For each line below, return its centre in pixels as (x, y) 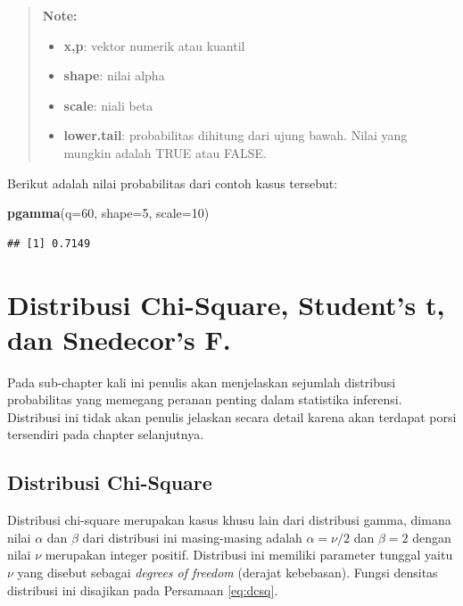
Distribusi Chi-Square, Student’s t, (226, 304)
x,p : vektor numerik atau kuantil (154, 45)
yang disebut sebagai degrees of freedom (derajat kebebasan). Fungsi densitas (227, 573)
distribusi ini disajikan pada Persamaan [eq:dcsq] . (143, 589)
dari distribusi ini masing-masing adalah (192, 537)
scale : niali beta (108, 105)
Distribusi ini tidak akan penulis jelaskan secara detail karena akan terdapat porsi (232, 416)
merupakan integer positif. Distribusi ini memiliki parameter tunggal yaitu (249, 555)
